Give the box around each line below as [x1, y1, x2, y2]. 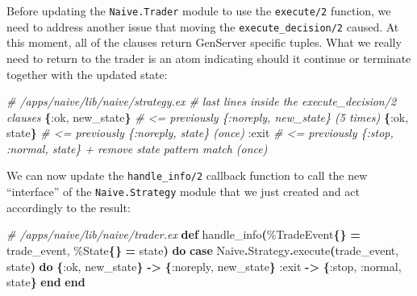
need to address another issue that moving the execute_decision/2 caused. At [6, 18, 399, 35]
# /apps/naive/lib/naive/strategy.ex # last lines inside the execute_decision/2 [6, 93, 397, 110]
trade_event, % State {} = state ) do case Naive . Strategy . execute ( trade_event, [6, 241, 399, 258]
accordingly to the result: [6, 198, 131, 215]
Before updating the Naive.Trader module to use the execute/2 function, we [6, 2, 391, 19]
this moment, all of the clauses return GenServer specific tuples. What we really [6, 34, 402, 51]
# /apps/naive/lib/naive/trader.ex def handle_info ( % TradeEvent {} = [6, 226, 361, 243]
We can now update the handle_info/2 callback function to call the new [6, 167, 368, 184]
